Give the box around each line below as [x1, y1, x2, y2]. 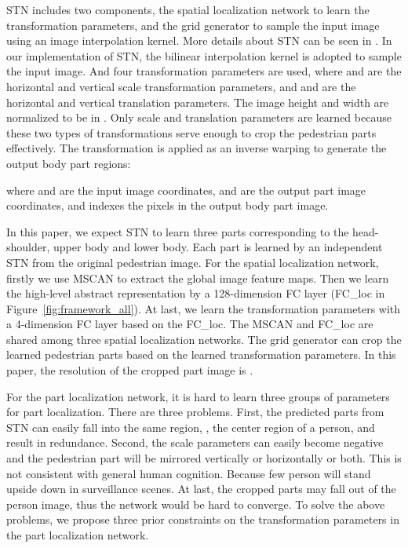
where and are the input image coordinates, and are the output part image [6, 181, 366, 198]
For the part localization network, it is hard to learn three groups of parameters [6, 388, 390, 404]
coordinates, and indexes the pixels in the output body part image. [6, 197, 329, 214]
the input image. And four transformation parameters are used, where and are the [6, 63, 402, 79]
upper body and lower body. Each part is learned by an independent [53, 239, 383, 255]
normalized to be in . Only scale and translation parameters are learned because [6, 109, 392, 126]
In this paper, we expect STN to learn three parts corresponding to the [6, 223, 349, 239]
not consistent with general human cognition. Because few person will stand [6, 465, 371, 481]
